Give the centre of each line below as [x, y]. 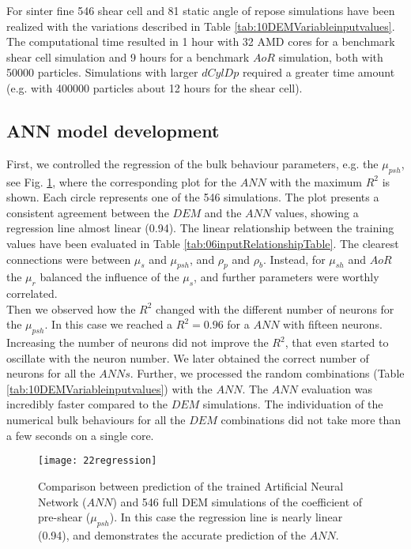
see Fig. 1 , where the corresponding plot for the [122, 181]
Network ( [62, 501]
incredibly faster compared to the [87, 404]
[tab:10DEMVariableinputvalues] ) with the [109, 388]
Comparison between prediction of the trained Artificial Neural [191, 485]
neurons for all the [51, 373]
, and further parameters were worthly [287, 277]
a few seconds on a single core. [80, 435]
